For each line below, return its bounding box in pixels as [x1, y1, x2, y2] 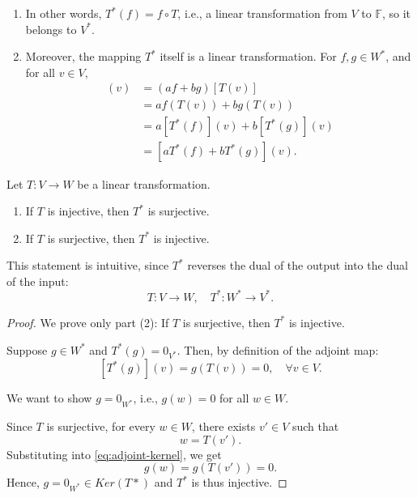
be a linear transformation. [77, 175, 211, 192]
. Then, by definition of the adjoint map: [177, 341, 379, 358]
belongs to [25, 20, 77, 37]
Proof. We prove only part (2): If [6, 313, 169, 330]
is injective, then [47, 202, 130, 219]
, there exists [191, 418, 256, 435]
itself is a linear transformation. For [160, 48, 337, 65]
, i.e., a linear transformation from [177, 5, 347, 21]
